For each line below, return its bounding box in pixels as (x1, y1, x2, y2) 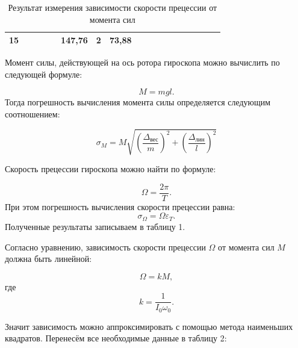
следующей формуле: (5, 67, 82, 80)
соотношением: (5, 108, 60, 120)
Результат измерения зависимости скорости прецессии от (8, 1, 217, 13)
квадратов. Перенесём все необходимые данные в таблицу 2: (5, 332, 227, 344)
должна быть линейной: (5, 252, 92, 265)
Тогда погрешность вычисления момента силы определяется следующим (5, 96, 271, 108)
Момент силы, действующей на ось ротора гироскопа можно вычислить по (5, 56, 280, 69)
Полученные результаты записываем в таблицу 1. (5, 220, 185, 232)
